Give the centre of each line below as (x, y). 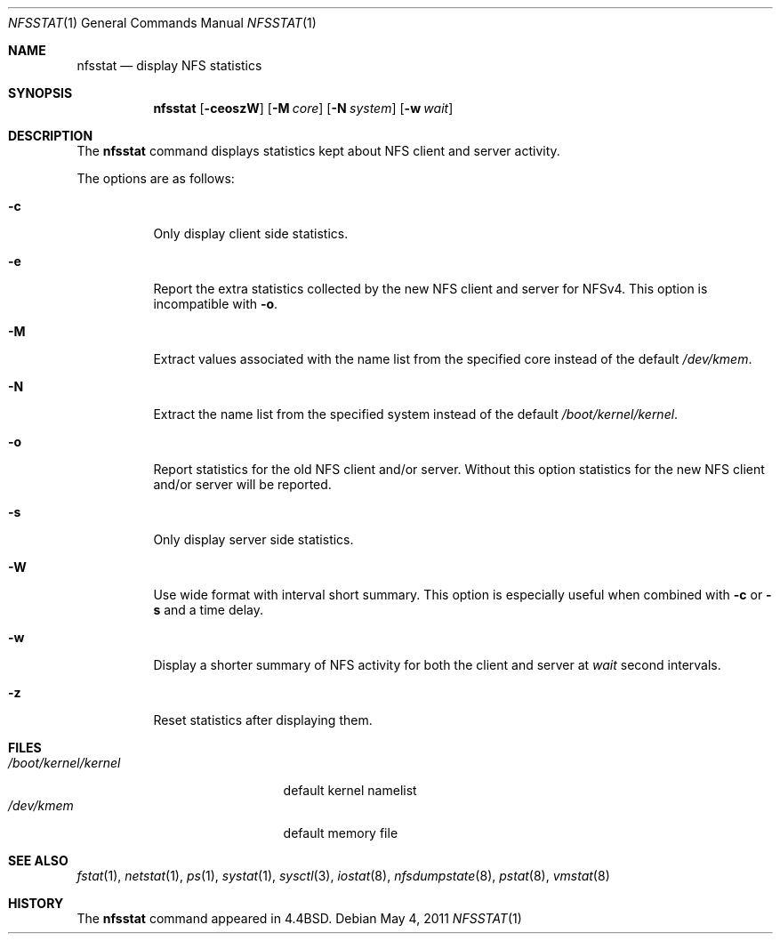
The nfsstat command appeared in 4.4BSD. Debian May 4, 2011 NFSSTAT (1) (299, 918)
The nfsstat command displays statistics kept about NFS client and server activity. (318, 151)
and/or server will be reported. (242, 484)
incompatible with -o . (216, 304)
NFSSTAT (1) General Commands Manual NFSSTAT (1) (162, 23)
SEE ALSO (38, 861)
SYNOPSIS (40, 93)
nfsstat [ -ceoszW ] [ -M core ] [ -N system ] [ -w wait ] (303, 108)
